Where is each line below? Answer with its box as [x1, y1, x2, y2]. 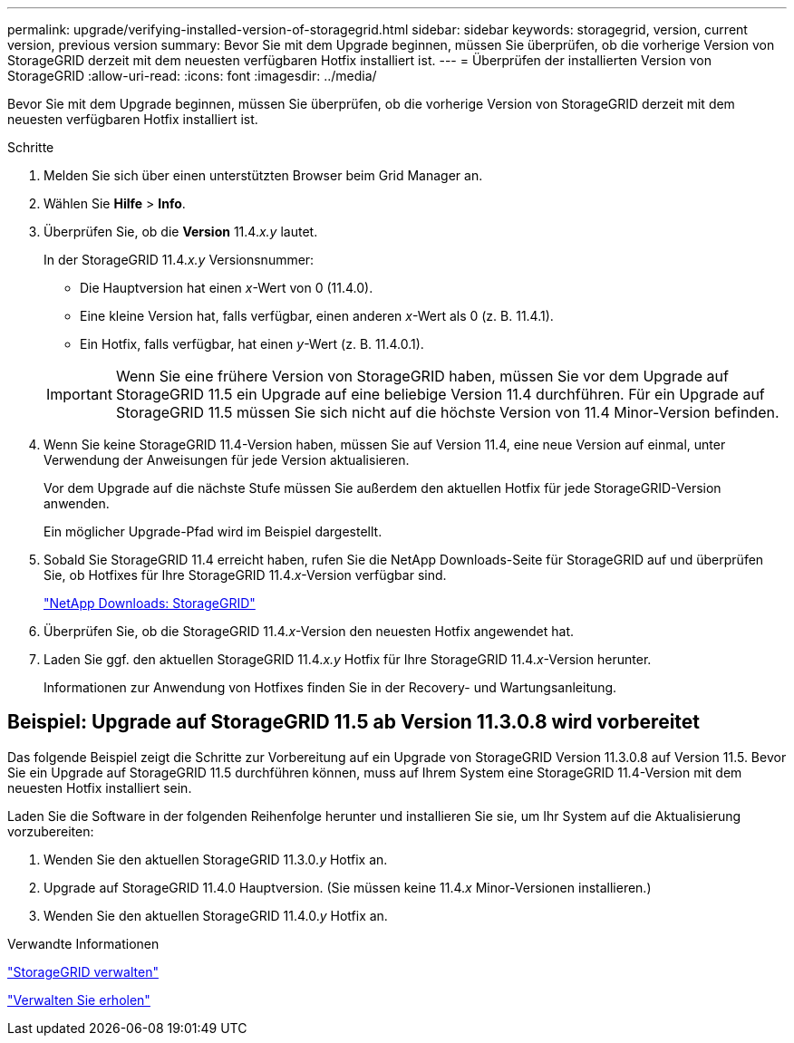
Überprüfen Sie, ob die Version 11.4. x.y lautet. [44, 224, 318, 239]
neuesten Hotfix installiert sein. [7, 779, 192, 796]
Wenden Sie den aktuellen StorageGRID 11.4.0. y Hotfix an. [44, 907, 388, 923]
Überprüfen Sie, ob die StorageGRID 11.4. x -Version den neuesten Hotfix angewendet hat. [44, 623, 575, 639]
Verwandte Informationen [7, 935, 160, 951]
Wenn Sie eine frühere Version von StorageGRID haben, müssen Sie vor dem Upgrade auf [115, 367, 729, 385]
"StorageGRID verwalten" [7, 963, 159, 980]
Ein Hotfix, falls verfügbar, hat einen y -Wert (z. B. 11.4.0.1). [80, 336, 424, 352]
